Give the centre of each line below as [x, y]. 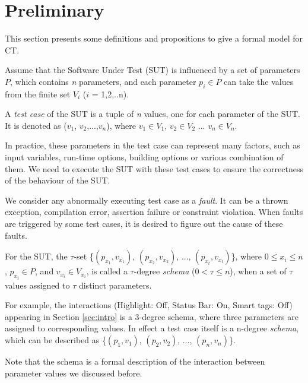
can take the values [259, 81]
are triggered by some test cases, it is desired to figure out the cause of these [144, 224]
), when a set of [258, 271]
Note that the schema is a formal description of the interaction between [135, 361]
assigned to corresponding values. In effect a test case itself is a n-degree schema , [152, 328]
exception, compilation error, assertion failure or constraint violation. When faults [154, 212]
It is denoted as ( [36, 125]
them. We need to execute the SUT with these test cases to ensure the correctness [154, 168]
